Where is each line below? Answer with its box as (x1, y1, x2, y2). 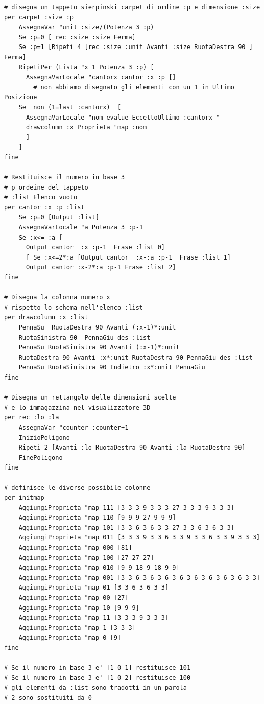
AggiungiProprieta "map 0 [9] (18, 634, 122, 642)
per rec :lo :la (4, 414, 59, 421)
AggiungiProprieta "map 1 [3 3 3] (18, 624, 136, 631)
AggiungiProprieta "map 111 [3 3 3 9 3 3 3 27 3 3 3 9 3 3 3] (18, 504, 235, 511)
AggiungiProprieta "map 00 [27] (18, 594, 129, 602)
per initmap (4, 494, 44, 502)
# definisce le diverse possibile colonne (4, 484, 151, 491)
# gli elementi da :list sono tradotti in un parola (4, 684, 187, 692)
